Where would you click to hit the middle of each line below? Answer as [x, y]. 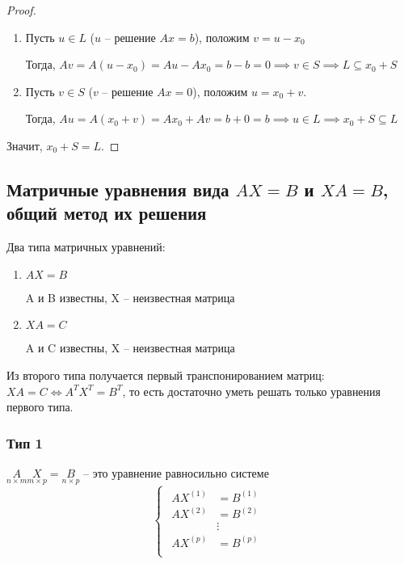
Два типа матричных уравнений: [86, 247]
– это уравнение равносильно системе [176, 472]
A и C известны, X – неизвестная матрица [130, 348]
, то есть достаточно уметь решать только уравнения [252, 391]
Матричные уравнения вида [118, 189]
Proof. [21, 10]
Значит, [25, 145]
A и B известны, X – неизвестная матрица [130, 297]
